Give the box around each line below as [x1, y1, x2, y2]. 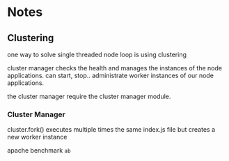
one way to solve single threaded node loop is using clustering [7, 50, 187, 59]
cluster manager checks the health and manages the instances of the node [7, 64, 223, 72]
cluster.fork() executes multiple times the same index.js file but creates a [7, 125, 216, 134]
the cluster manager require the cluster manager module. [7, 92, 171, 100]
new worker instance [7, 133, 68, 141]
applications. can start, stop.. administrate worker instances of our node [7, 71, 214, 79]
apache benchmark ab [7, 146, 71, 155]
